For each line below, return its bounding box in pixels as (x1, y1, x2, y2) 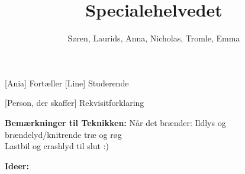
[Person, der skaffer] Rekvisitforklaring (5, 96, 144, 109)
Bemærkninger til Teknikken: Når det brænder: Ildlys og (5, 116, 226, 128)
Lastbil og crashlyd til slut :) (5, 140, 109, 152)
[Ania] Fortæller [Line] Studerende (5, 76, 129, 89)
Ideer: (5, 159, 29, 172)
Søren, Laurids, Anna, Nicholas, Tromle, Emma (67, 32, 240, 44)
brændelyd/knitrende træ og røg (5, 128, 122, 140)
